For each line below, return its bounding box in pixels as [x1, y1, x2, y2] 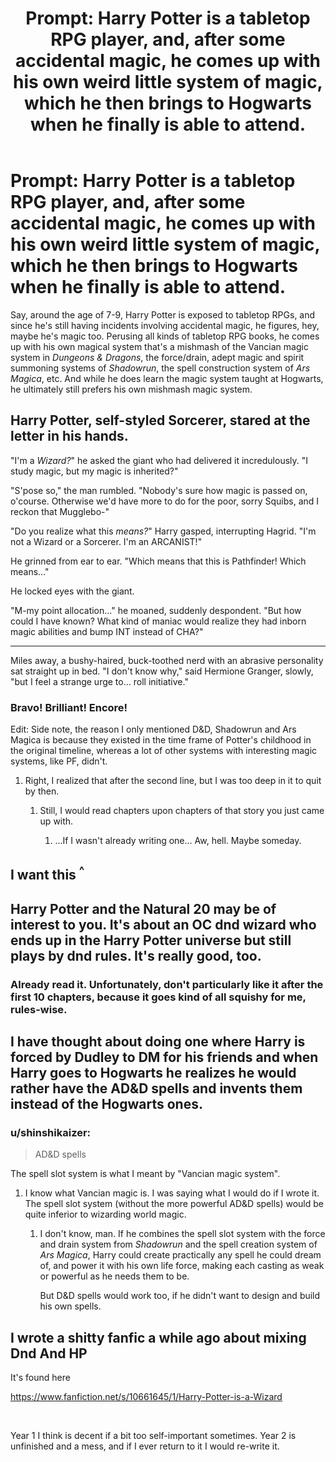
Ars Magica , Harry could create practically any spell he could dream [39, 1249, 322, 1261]
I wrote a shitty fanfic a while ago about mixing [10, 1329, 307, 1346]
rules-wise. [10, 1002, 68, 1016]
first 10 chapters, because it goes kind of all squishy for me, [10, 990, 307, 1004]
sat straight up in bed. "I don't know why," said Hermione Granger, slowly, [10, 665, 314, 677]
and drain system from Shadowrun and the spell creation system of [39, 1238, 318, 1251]
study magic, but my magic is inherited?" [10, 465, 179, 477]
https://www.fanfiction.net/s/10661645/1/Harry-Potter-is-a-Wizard [10, 1391, 283, 1403]
